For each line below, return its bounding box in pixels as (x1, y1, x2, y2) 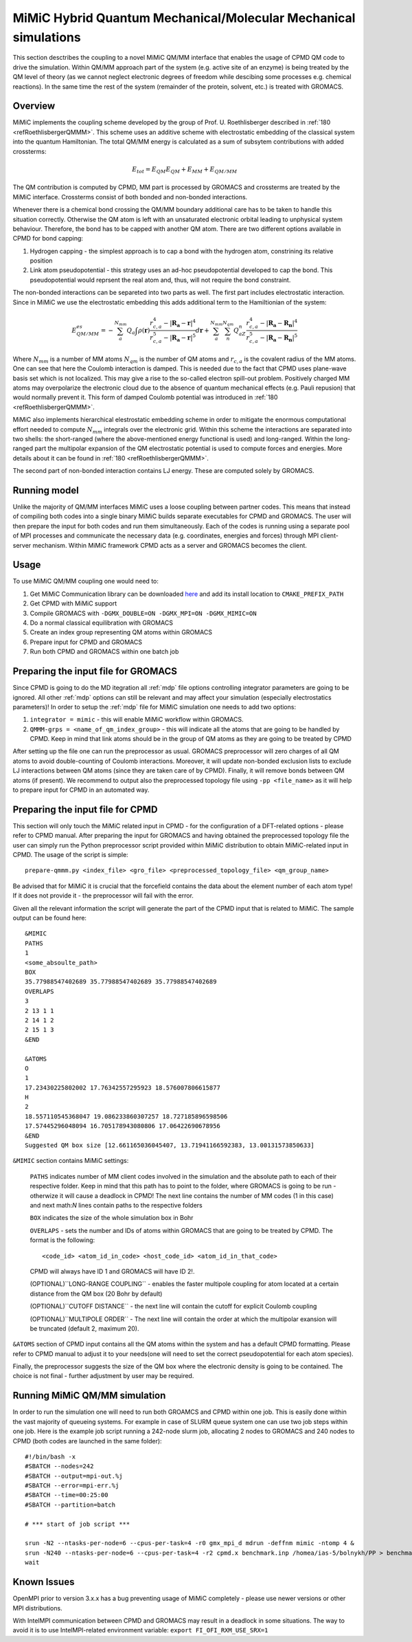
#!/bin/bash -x (25, 1452, 76, 1461)
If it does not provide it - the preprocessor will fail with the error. (12, 891, 194, 900)
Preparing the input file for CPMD (12, 803, 158, 815)
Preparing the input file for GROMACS (12, 665, 178, 677)
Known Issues (12, 1576, 75, 1588)
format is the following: (30, 1236, 95, 1244)
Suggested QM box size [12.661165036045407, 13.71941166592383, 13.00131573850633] (25, 1142, 315, 1149)
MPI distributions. (12, 1604, 62, 1612)
